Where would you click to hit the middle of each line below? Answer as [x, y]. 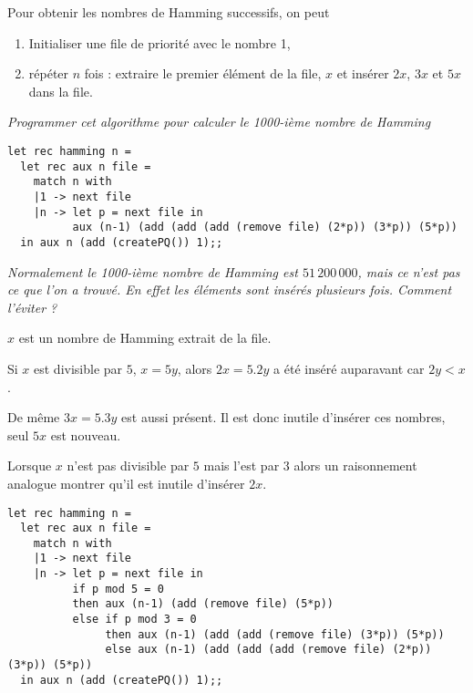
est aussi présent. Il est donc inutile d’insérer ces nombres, [283, 417]
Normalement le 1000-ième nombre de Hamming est [153, 271]
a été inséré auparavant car [349, 368]
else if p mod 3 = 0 [134, 620]
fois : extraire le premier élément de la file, [203, 73]
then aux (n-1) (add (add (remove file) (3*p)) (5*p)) [275, 634]
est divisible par [78, 368]
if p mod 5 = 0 [118, 589]
